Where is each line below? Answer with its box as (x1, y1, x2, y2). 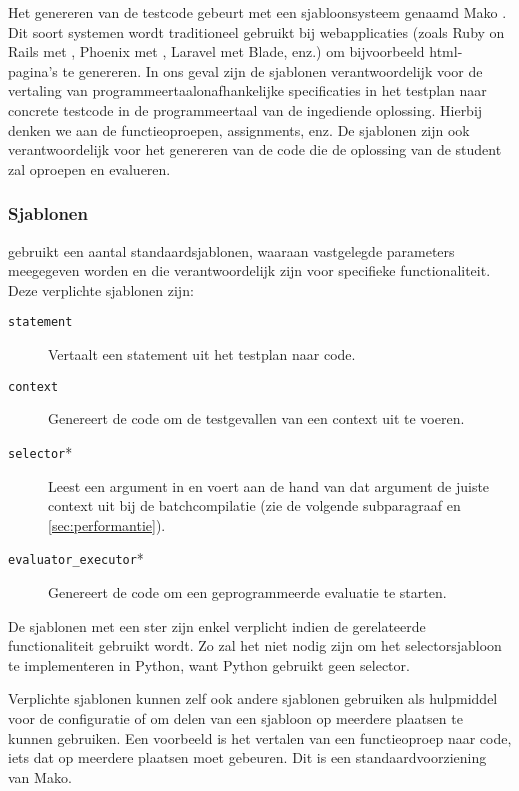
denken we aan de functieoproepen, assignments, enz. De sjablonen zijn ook (8, 119, 470, 140)
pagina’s (8, 60, 58, 81)
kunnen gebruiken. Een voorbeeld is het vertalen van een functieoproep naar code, (8, 727, 512, 748)
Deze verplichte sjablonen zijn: (8, 279, 194, 300)
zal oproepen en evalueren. (8, 158, 171, 179)
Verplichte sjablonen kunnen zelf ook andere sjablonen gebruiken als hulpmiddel (8, 688, 498, 709)
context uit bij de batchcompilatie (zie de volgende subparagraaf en (48, 495, 461, 516)
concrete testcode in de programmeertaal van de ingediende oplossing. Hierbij (8, 99, 483, 120)
